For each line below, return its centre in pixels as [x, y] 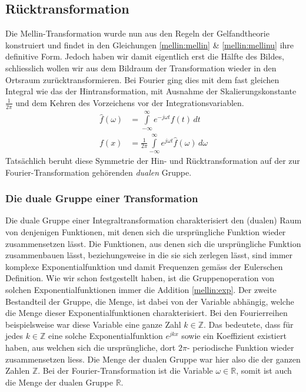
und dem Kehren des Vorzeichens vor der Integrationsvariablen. [130, 102]
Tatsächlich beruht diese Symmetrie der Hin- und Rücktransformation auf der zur [153, 161]
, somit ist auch [264, 370]
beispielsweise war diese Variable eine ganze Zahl [93, 324]
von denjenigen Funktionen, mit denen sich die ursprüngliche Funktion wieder [146, 232]
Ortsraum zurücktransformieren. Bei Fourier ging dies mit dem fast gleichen [142, 79]
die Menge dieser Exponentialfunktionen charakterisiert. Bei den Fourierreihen [147, 313]
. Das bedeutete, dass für [249, 324]
